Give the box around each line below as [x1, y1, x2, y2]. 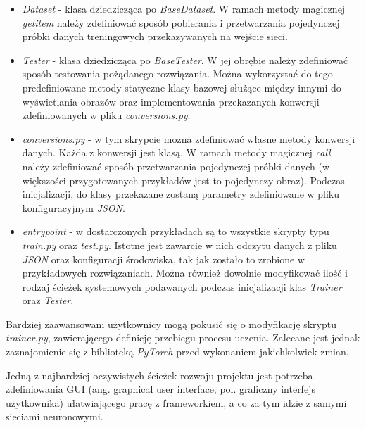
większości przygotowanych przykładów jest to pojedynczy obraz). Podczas [22, 172, 345, 187]
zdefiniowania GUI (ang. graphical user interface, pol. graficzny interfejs [6, 382, 315, 396]
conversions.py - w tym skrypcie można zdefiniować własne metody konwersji [22, 131, 355, 146]
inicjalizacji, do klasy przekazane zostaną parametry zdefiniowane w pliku [22, 187, 340, 201]
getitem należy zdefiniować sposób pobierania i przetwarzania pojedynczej [22, 15, 340, 30]
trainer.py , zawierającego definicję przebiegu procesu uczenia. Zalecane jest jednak [6, 330, 360, 345]
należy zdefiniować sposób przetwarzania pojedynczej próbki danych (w [22, 158, 330, 173]
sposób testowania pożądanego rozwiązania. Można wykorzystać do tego [22, 66, 333, 81]
